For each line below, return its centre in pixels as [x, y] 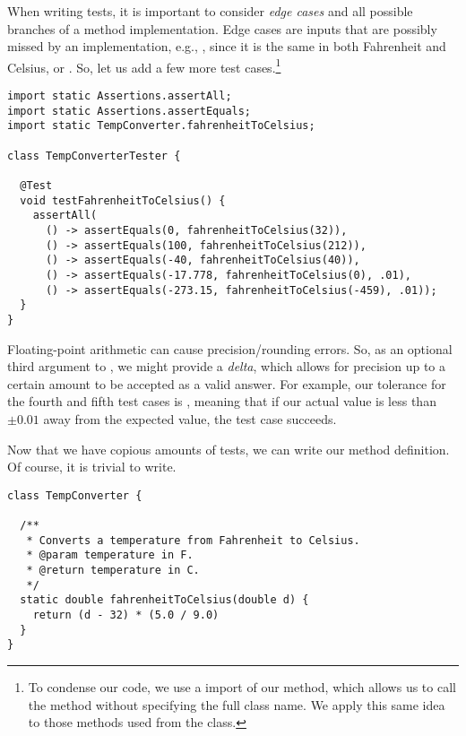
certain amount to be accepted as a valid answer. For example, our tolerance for [227, 383]
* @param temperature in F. [110, 555]
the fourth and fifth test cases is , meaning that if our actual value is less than [222, 401]
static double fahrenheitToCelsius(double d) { [164, 600]
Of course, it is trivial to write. [92, 467]
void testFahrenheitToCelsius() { [123, 200]
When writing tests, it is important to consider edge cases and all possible [210, 11]
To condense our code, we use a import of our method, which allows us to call [242, 686]
